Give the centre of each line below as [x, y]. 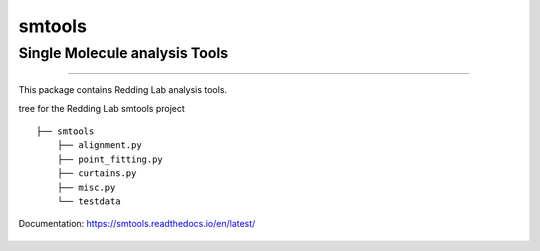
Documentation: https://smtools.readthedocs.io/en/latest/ [137, 224]
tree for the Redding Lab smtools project [101, 108]
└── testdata [88, 201]
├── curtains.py [96, 173]
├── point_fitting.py [110, 159]
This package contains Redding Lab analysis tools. [123, 90]
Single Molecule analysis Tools [123, 53]
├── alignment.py [99, 145]
